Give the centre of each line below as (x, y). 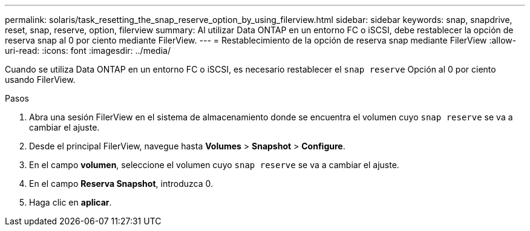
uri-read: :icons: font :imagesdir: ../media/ (88, 50)
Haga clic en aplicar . (70, 202)
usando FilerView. (40, 80)
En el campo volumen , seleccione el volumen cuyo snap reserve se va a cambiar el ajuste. (214, 165)
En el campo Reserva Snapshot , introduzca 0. (121, 184)
